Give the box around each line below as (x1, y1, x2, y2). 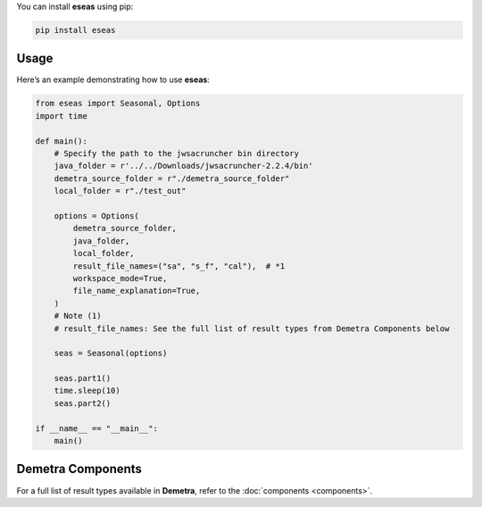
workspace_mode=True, (72, 273, 168, 283)
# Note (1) (54, 311, 102, 321)
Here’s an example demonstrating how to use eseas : (16, 74, 210, 85)
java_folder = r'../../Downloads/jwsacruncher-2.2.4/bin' (54, 161, 313, 171)
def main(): (35, 136, 88, 146)
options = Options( (54, 211, 140, 220)
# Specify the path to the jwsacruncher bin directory (54, 148, 299, 159)
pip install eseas (35, 25, 116, 35)
